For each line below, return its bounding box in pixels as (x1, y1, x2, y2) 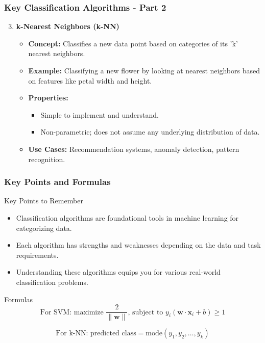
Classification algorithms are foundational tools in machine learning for (16, 212, 239, 223)
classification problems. (16, 276, 88, 287)
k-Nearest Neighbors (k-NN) (16, 21, 119, 32)
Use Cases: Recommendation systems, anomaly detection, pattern (28, 143, 239, 154)
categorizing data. (16, 222, 72, 233)
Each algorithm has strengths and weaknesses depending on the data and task (16, 240, 261, 250)
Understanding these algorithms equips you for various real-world (16, 267, 221, 277)
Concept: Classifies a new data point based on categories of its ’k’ (28, 38, 238, 48)
